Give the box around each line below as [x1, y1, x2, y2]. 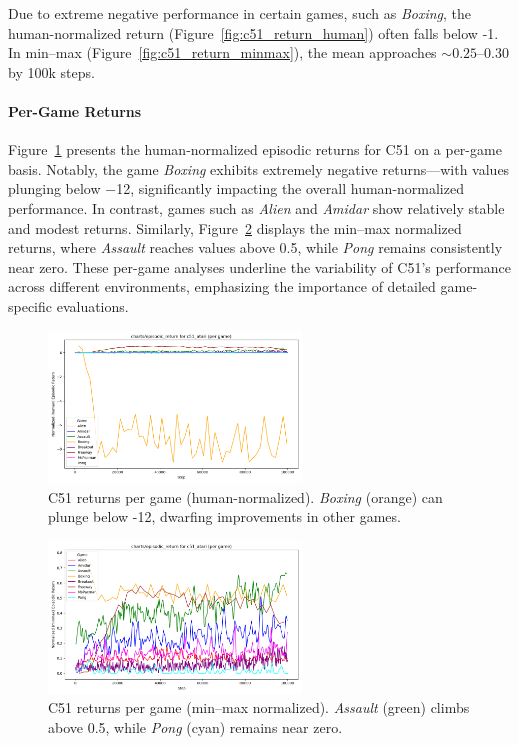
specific [8, 295, 53, 316]
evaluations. [56, 295, 129, 316]
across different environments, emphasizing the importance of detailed [8, 276, 436, 297]
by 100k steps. [8, 61, 95, 82]
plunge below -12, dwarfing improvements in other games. [48, 506, 401, 527]
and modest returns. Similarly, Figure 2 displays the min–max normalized [8, 217, 462, 238]
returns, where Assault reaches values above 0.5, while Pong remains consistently [8, 237, 503, 258]
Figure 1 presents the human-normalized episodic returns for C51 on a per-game [8, 139, 502, 160]
